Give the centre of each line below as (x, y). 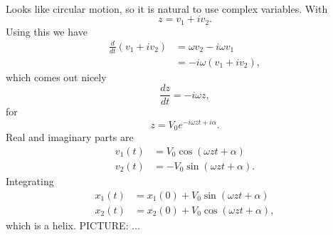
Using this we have (47, 31)
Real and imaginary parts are (70, 137)
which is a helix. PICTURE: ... (73, 225)
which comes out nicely (56, 77)
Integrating (30, 181)
